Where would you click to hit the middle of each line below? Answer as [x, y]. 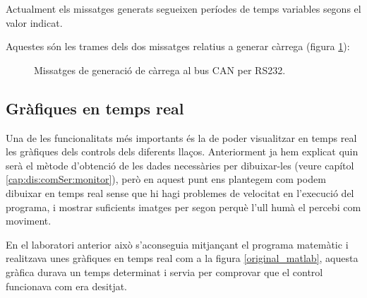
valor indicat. [34, 22]
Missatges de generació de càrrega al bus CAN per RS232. [160, 70]
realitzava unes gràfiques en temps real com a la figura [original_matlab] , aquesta [182, 258]
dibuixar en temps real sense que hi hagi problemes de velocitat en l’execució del [180, 192]
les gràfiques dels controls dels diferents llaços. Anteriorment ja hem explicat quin [182, 151]
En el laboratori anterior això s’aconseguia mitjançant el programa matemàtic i [177, 244]
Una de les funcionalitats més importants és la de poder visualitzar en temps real [181, 137]
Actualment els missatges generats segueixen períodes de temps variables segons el [183, 8]
